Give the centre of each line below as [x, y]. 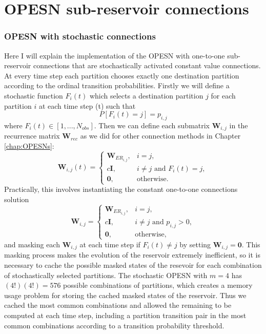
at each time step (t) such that [87, 105]
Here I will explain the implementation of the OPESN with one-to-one [115, 55]
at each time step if [110, 244]
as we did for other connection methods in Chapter [160, 136]
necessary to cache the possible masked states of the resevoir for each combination [133, 265]
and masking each [32, 244]
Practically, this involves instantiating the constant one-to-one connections [121, 189]
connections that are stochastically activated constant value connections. [147, 65]
